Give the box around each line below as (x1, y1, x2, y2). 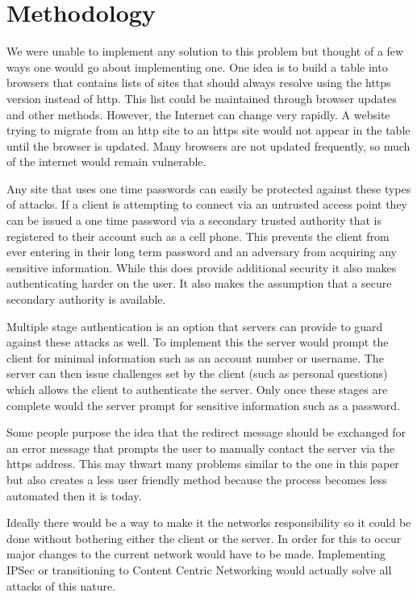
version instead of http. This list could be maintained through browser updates (6, 89, 397, 106)
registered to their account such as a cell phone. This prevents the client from (6, 227, 390, 244)
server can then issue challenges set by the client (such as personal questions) (6, 365, 388, 382)
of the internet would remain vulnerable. (6, 153, 206, 170)
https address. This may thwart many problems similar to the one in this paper (6, 455, 399, 472)
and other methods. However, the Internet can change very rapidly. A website (6, 106, 390, 122)
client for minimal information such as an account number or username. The (6, 349, 384, 366)
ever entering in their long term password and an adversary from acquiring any (6, 243, 397, 260)
